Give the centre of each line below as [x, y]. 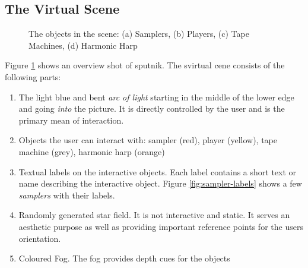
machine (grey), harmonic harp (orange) [92, 151]
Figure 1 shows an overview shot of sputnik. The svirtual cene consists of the [145, 65]
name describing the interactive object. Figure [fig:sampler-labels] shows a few [160, 183]
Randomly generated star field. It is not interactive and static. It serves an [154, 215]
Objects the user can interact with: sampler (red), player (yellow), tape [148, 140]
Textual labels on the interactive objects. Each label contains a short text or [158, 171]
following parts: [33, 76]
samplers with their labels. [67, 195]
